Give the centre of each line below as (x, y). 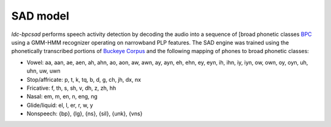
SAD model (40, 16)
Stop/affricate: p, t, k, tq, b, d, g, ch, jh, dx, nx (84, 79)
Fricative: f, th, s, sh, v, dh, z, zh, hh (71, 88)
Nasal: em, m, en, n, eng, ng (62, 96)
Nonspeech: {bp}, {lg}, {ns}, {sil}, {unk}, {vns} (85, 114)
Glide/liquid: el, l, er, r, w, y (60, 105)
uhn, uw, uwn (44, 71)
